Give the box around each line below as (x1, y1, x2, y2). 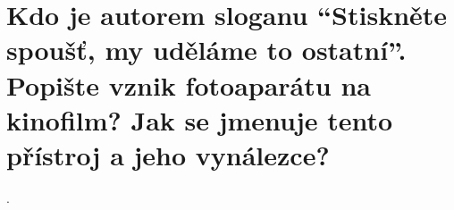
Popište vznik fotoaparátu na (6, 66, 371, 103)
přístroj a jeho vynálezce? (6, 136, 330, 172)
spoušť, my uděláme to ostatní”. (6, 31, 407, 68)
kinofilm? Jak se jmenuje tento (6, 101, 393, 138)
